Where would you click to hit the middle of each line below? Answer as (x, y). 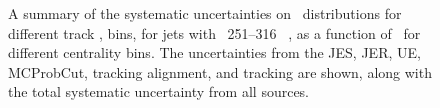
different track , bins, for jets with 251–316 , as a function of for (214, 32)
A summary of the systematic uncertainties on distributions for (205, 13)
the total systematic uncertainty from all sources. (159, 91)
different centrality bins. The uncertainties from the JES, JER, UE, (214, 52)
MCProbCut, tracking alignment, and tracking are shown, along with (220, 71)
